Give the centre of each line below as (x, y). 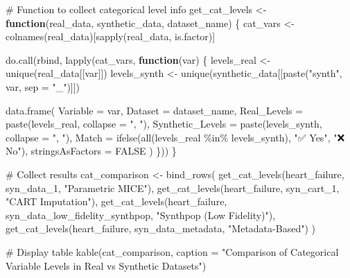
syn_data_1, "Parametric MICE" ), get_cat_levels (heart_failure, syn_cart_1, (173, 188)
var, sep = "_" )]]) (43, 86)
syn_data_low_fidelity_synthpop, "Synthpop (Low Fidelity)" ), (141, 215)
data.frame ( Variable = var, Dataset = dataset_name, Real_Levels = (155, 110)
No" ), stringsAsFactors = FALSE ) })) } (91, 151)
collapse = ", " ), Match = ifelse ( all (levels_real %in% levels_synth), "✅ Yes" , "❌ (175, 137)
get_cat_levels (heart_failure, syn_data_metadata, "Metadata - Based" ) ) (160, 228)
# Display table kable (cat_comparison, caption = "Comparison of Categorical (172, 251)
